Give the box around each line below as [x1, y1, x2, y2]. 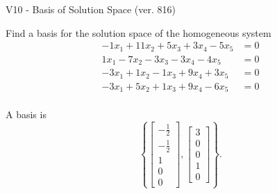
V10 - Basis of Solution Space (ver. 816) [6, 2, 176, 16]
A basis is [6, 107, 47, 122]
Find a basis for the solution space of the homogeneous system [6, 25, 271, 40]
